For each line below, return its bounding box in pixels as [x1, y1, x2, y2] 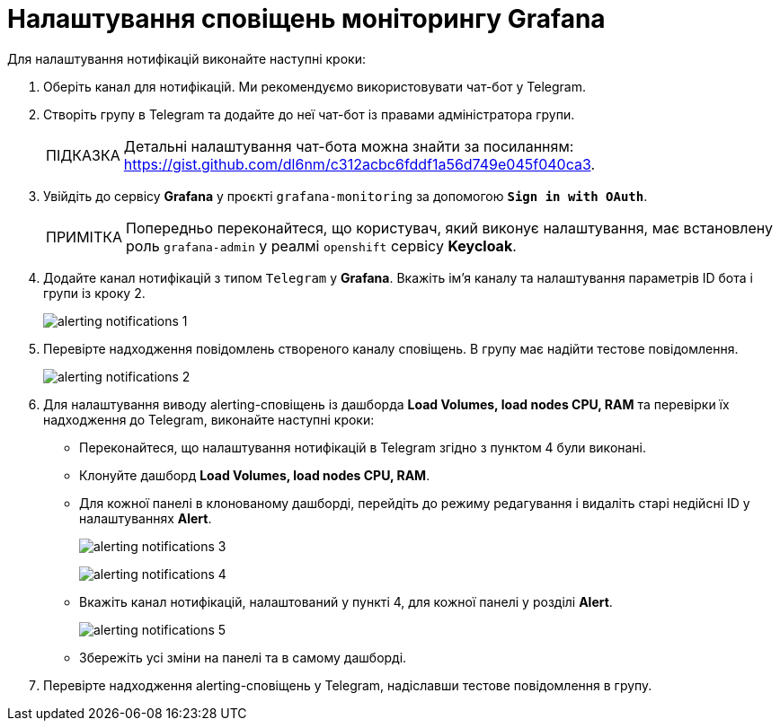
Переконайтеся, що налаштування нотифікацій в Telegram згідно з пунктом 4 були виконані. [79, 439, 647, 455]
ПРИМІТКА [46, 227, 123, 246]
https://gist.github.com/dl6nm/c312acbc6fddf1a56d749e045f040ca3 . [123, 154, 596, 173]
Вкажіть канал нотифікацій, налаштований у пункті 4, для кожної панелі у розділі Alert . [79, 593, 613, 610]
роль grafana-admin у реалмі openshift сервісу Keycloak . [126, 236, 517, 255]
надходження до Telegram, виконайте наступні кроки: [43, 411, 375, 427]
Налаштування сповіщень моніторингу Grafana [7, 4, 606, 34]
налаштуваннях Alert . [79, 510, 212, 526]
